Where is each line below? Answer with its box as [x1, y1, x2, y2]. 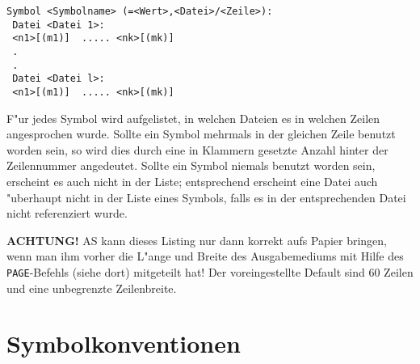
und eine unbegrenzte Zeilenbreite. [6, 279, 177, 296]
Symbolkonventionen [6, 327, 241, 360]
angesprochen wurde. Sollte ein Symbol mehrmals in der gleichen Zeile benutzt [6, 125, 396, 142]
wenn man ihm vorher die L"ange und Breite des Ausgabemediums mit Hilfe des [6, 248, 404, 265]
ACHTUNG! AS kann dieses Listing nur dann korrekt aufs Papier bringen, [6, 231, 387, 248]
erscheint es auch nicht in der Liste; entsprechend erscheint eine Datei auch [6, 172, 378, 189]
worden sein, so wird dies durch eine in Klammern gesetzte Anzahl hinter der [6, 141, 388, 158]
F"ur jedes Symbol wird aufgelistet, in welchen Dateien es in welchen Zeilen [6, 109, 380, 126]
